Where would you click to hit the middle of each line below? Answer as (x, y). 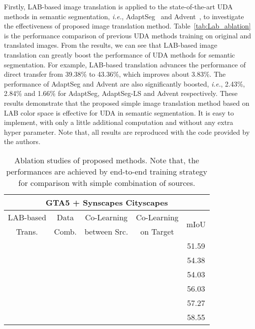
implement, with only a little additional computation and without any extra (119, 122)
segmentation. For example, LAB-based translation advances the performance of (125, 64)
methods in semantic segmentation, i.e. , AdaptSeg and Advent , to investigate (124, 16)
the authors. (22, 141)
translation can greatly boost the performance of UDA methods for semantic (120, 54)
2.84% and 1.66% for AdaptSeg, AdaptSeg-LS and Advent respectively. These (121, 93)
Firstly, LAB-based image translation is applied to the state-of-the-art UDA (118, 6)
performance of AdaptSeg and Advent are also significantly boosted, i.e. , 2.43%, (125, 83)
